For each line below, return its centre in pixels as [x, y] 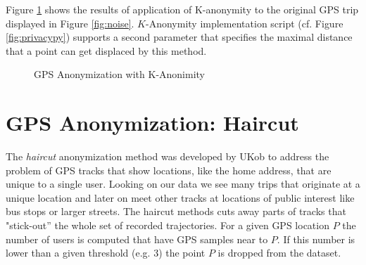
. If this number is [316, 239]
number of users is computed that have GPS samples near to [137, 239]
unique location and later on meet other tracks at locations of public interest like [180, 197]
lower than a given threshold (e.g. [78, 253]
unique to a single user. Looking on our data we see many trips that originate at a [183, 184]
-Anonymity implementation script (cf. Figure [245, 23]
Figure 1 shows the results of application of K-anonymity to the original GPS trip [182, 9]
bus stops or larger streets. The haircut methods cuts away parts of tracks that [176, 211]
